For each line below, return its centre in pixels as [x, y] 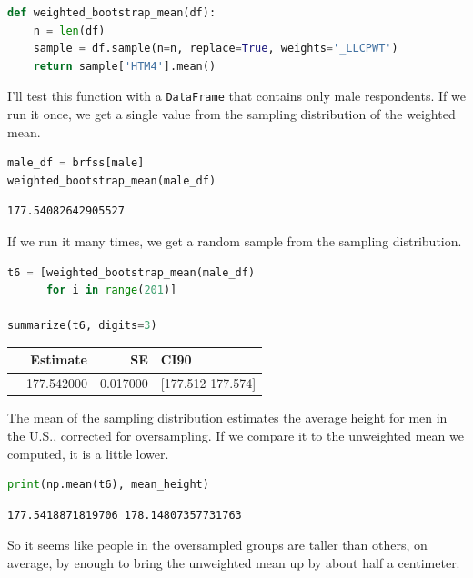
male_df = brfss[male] [76, 163]
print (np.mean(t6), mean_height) [108, 485]
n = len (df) [69, 30]
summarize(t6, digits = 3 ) [82, 326]
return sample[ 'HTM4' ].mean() [125, 66]
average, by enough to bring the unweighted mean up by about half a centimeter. [234, 562]
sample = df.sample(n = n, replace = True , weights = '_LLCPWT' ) [216, 49]
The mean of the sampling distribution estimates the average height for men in [227, 418]
